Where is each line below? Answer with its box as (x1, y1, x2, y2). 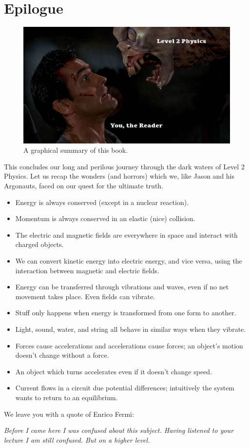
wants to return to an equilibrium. (15, 392, 118, 402)
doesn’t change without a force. (15, 350, 109, 360)
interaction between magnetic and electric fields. (15, 265, 159, 275)
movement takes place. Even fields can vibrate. (15, 291, 155, 301)
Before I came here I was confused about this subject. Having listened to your (4, 425, 234, 435)
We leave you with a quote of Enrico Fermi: (4, 408, 134, 419)
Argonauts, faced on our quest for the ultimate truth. (4, 181, 164, 190)
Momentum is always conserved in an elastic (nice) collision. (15, 213, 195, 224)
